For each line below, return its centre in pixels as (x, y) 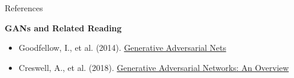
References (24, 8)
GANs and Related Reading (63, 27)
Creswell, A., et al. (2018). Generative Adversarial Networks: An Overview (154, 67)
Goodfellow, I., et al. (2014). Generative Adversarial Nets (122, 48)
